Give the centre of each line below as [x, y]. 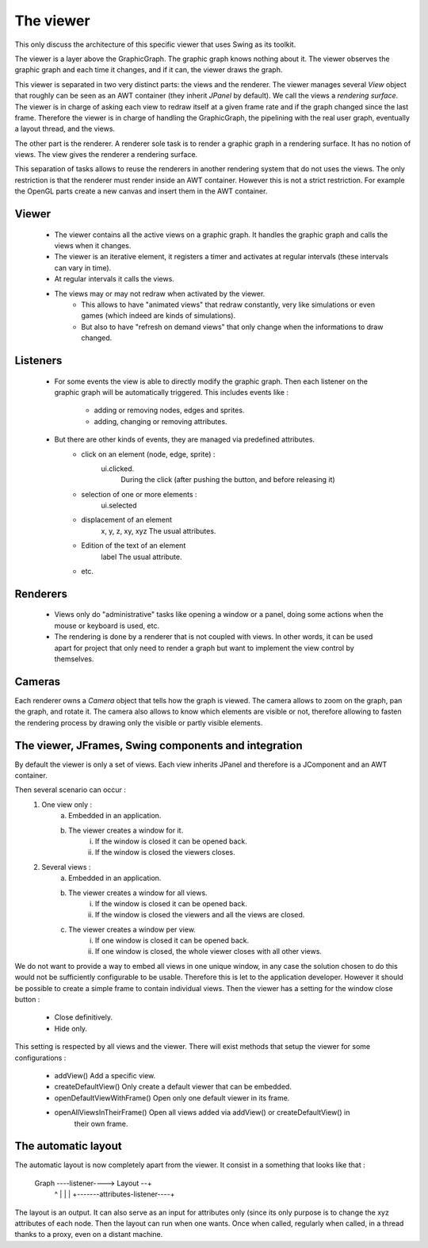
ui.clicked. [118, 469]
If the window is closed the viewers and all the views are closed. [200, 915]
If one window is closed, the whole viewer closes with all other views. [209, 951]
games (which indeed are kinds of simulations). [159, 316]
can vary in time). [83, 268]
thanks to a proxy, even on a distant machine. [89, 1235]
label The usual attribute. [141, 557]
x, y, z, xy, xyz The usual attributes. [159, 530]
